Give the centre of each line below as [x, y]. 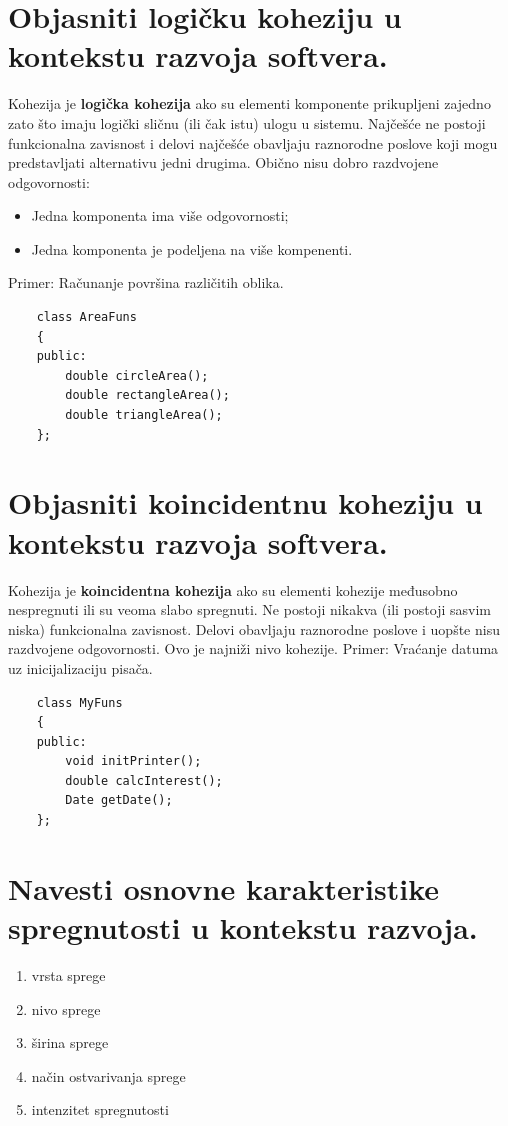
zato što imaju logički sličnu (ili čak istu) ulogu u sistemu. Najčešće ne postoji [247, 122]
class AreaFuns [86, 317]
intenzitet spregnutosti [100, 1109]
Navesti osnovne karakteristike [224, 887]
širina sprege [70, 1042]
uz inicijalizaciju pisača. [80, 667]
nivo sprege [66, 1008]
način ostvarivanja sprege [108, 1075]
